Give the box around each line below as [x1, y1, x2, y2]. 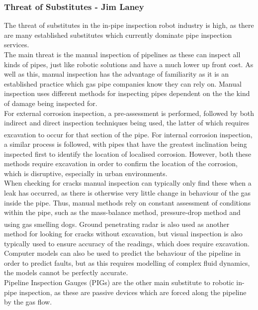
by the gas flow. [4, 297, 52, 307]
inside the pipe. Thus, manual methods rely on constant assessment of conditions [4, 197, 251, 207]
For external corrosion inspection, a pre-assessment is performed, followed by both [4, 107, 255, 118]
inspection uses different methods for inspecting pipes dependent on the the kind [4, 88, 250, 99]
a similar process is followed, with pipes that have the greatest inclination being [4, 139, 247, 149]
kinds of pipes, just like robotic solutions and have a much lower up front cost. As [4, 59, 254, 69]
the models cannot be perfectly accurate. [4, 267, 128, 278]
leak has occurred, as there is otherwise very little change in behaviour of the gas [4, 187, 251, 198]
